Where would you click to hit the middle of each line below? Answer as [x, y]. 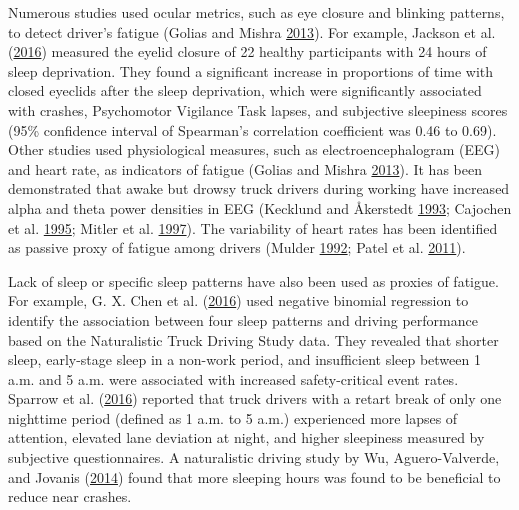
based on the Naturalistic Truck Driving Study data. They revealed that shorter [253, 339]
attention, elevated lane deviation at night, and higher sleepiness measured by [246, 437]
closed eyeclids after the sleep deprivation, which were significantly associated [245, 90]
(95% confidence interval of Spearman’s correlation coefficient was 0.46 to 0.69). [252, 129]
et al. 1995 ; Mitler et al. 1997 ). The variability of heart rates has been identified [253, 227]
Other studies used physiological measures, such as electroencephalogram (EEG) [254, 149]
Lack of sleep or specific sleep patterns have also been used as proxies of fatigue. [253, 280]
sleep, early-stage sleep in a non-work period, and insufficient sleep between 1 [244, 359]
